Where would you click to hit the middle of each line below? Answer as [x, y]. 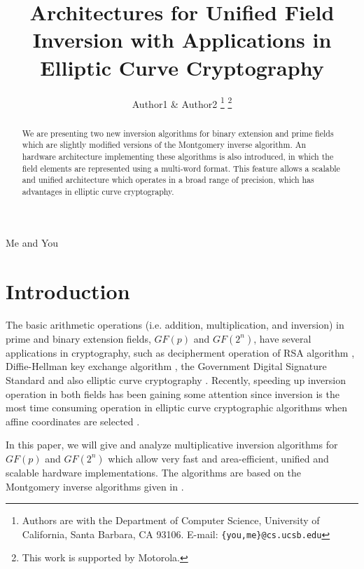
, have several [282, 338]
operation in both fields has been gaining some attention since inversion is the [173, 393]
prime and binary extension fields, [78, 338]
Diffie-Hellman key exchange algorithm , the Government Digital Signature [166, 366]
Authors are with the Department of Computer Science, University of [171, 520]
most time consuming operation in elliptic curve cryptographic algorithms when [177, 407]
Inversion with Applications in [182, 40]
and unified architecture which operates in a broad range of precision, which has [168, 180]
